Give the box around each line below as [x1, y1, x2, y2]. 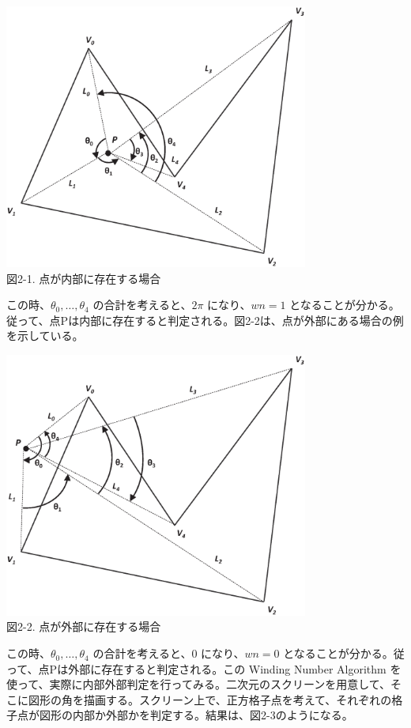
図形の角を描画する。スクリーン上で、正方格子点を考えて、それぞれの [28, 691, 392, 707]
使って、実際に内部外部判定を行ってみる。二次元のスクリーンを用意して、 [6, 676, 391, 692]
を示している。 [6, 327, 84, 344]
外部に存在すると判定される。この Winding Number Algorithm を [68, 660, 402, 677]
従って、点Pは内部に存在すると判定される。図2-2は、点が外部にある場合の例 [6, 311, 404, 328]
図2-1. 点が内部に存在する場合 [6, 270, 161, 286]
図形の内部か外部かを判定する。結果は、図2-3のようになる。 [39, 707, 353, 723]
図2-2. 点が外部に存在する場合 [6, 618, 161, 635]
